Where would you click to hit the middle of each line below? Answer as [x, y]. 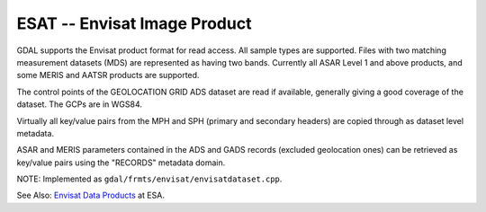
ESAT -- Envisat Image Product [134, 23]
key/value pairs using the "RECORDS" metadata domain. [121, 163]
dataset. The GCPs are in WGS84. [80, 104]
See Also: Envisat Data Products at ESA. [91, 195]
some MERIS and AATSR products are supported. [108, 75]
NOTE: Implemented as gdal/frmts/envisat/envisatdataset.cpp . [149, 179]
